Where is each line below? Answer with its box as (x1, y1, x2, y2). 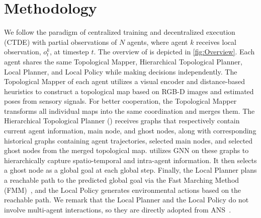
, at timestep (49, 46, 89, 57)
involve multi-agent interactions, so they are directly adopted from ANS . (4, 204, 231, 214)
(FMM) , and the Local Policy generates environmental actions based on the (4, 184, 241, 195)
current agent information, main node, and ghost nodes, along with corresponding (4, 125, 256, 136)
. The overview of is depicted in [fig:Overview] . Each (94, 46, 255, 57)
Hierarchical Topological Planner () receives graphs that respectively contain (4, 115, 240, 126)
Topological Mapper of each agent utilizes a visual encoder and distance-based (4, 76, 245, 87)
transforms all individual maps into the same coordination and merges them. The (4, 105, 255, 116)
